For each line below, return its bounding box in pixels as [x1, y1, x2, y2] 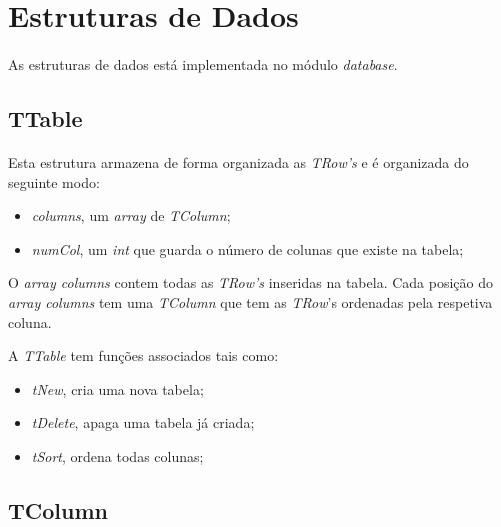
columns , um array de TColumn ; [31, 205, 231, 226]
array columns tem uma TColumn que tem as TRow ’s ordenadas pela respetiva [8, 291, 493, 312]
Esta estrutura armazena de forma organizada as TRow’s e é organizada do [8, 151, 469, 172]
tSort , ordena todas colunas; [31, 445, 204, 466]
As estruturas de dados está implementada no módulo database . [8, 53, 398, 74]
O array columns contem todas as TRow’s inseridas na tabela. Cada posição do [8, 272, 494, 293]
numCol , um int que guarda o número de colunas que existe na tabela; [31, 238, 464, 259]
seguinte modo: [8, 171, 100, 192]
